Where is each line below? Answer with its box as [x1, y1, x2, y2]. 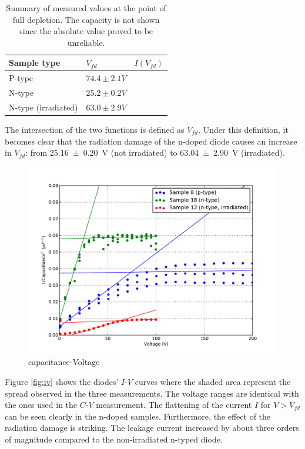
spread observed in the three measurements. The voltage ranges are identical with [5, 387, 299, 399]
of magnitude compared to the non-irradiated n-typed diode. [5, 433, 223, 445]
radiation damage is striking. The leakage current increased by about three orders [5, 421, 299, 434]
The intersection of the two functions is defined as [5, 123, 185, 135]
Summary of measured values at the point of [6, 2, 166, 14]
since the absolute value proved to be [19, 25, 153, 37]
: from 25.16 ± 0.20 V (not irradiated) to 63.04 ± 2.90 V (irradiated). [25, 146, 285, 159]
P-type [9, 72, 33, 84]
